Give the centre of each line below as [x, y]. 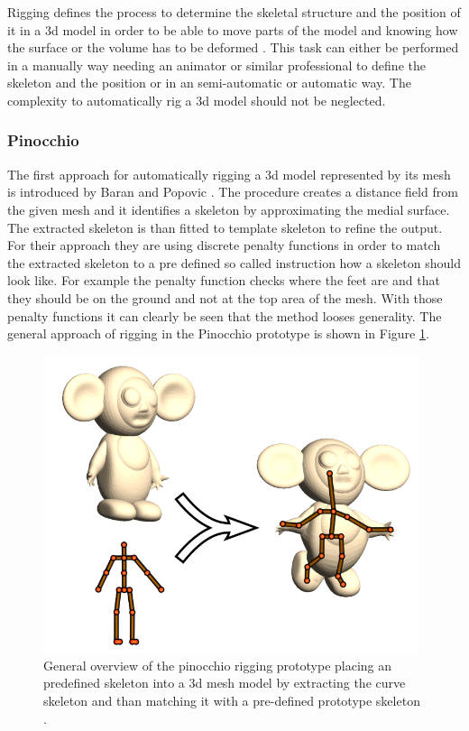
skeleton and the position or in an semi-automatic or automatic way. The [209, 83]
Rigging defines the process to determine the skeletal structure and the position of [234, 12]
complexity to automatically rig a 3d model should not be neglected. [197, 100]
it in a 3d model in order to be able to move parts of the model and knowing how [233, 29]
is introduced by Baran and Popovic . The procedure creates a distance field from [233, 192]
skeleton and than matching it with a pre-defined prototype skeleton [232, 701]
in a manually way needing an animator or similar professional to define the [216, 65]
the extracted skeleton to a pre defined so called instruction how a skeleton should [234, 262]
